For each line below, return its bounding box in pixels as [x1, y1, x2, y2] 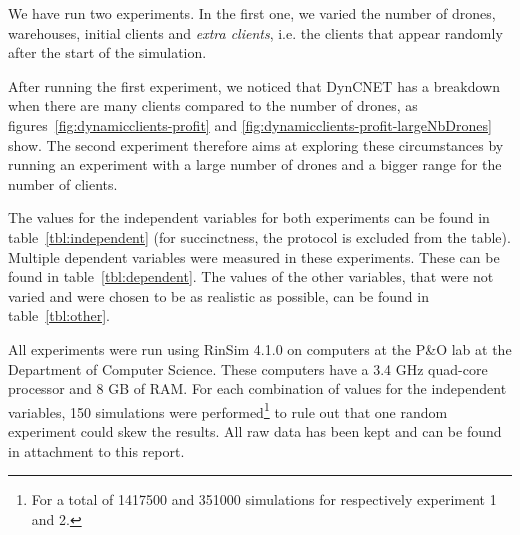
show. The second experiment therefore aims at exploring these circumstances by [8, 134, 504, 155]
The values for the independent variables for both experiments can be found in [8, 207, 490, 228]
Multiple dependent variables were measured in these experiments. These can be [8, 246, 500, 267]
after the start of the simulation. [8, 42, 207, 63]
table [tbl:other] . [8, 305, 110, 326]
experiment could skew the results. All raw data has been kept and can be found [8, 420, 502, 441]
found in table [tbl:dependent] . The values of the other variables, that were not [8, 266, 494, 287]
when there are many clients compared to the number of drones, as [8, 95, 418, 116]
